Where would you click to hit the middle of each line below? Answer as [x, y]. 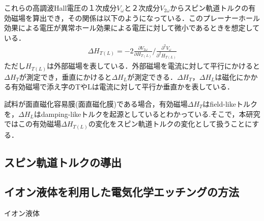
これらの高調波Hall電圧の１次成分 [61, 8]
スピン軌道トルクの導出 [63, 162]
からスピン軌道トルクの [209, 8]
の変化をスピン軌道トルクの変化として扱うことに [170, 124]
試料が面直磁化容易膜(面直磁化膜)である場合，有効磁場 [96, 103]
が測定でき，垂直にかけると [65, 76]
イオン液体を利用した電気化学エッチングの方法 [122, 192]
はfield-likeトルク [230, 103]
